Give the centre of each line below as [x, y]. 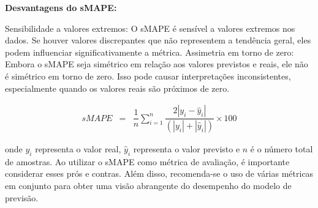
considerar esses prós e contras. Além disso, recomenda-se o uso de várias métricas [159, 173]
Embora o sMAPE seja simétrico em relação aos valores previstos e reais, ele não [157, 64]
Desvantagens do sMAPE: [61, 7]
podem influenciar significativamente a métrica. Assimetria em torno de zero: [150, 52]
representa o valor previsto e [187, 149]
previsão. [22, 197]
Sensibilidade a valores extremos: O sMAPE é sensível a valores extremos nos [150, 28]
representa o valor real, [78, 149]
